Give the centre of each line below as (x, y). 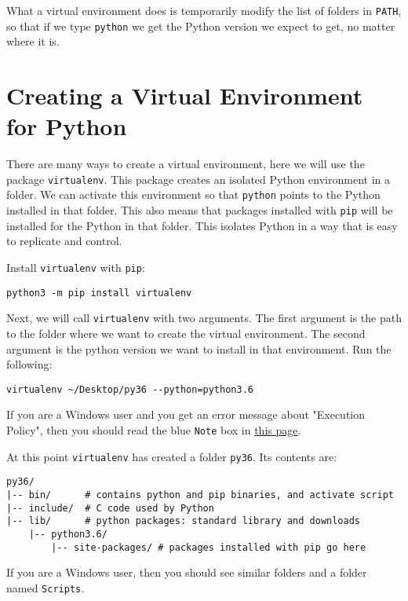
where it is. (33, 41)
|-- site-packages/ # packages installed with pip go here (209, 547)
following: (29, 364)
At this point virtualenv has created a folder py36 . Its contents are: (172, 456)
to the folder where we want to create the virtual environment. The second (186, 333)
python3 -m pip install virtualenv (99, 293)
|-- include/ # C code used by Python (110, 508)
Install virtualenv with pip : (76, 267)
